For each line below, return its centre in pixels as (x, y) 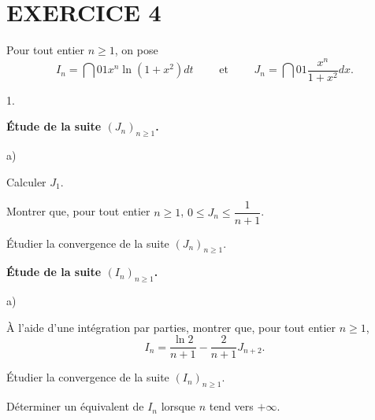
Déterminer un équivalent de (75, 406)
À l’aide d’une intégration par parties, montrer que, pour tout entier (171, 327)
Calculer (26, 181)
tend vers (231, 406)
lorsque (178, 406)
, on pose (136, 50)
